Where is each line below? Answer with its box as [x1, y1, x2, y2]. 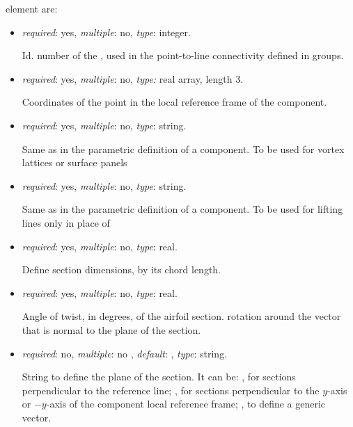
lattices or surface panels [22, 155, 127, 170]
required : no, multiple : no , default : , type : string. [22, 346, 228, 360]
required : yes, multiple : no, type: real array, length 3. [22, 71, 244, 86]
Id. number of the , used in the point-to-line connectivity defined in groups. [22, 48, 344, 63]
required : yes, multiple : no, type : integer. [22, 24, 191, 39]
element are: [6, 1, 58, 15]
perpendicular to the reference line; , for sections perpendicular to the [22, 382, 320, 397]
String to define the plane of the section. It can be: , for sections [22, 369, 296, 384]
